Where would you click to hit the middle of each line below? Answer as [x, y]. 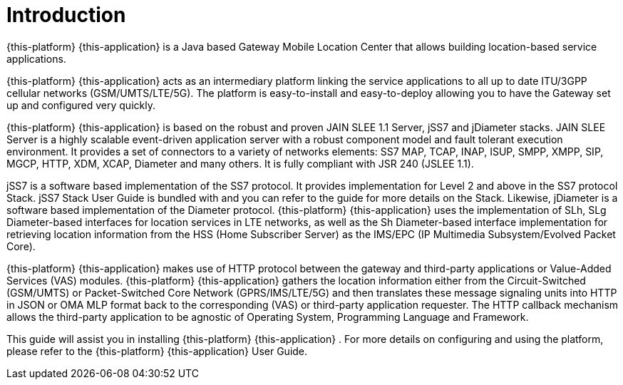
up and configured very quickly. [81, 105]
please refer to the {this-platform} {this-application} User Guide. [157, 351]
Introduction [66, 15]
